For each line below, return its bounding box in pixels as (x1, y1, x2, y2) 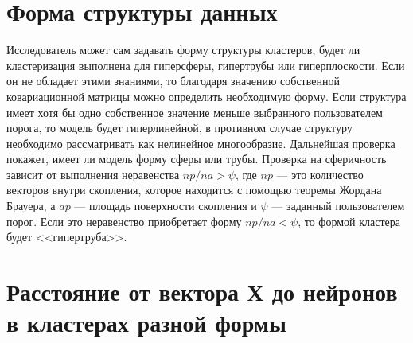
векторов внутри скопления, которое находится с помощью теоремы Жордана (6, 181, 382, 198)
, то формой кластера (298, 212, 401, 229)
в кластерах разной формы (6, 306, 286, 339)
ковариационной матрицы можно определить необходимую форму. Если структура (6, 88, 407, 104)
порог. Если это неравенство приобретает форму (6, 212, 242, 229)
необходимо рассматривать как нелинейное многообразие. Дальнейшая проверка (6, 134, 395, 151)
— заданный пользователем (271, 197, 405, 214)
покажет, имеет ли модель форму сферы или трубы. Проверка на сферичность (6, 150, 387, 167)
